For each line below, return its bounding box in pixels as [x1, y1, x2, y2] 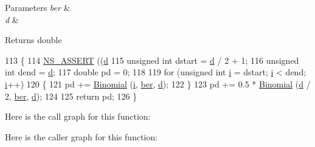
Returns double [5, 33, 62, 46]
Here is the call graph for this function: [5, 110, 151, 123]
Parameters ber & [5, 1, 71, 13]
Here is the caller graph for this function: [5, 130, 158, 143]
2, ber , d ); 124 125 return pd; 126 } [5, 89, 137, 102]
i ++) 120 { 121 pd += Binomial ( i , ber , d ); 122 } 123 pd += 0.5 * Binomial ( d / [5, 77, 311, 90]
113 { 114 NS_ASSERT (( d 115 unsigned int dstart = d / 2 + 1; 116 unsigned [5, 53, 299, 66]
